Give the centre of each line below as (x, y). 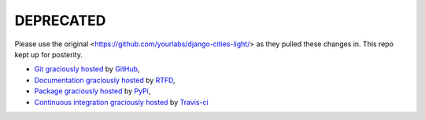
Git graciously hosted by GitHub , (87, 69)
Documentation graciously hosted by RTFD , (105, 80)
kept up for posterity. (48, 54)
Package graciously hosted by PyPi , (92, 91)
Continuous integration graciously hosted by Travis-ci (121, 102)
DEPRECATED (60, 20)
